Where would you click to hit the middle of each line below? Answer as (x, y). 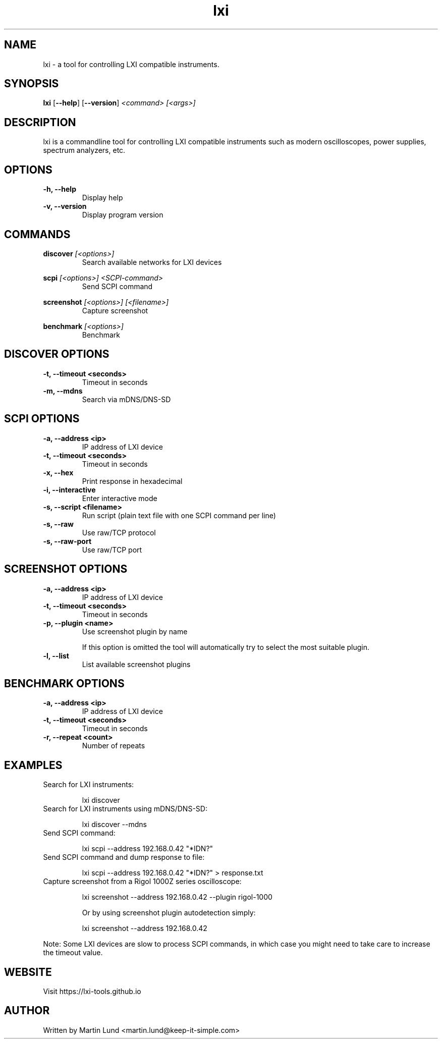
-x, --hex (58, 472)
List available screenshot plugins (136, 664)
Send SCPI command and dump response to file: (124, 857)
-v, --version (65, 206)
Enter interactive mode (120, 498)
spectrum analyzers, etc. (84, 150)
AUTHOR (27, 1011)
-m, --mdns (63, 391)
